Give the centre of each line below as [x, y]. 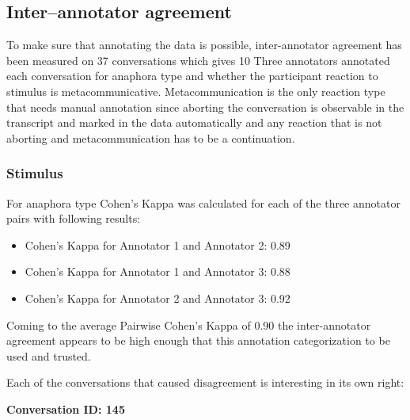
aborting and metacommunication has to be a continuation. [151, 137]
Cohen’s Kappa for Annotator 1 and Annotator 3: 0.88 [158, 271]
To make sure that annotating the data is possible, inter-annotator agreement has [204, 45]
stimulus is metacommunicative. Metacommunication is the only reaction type [196, 91]
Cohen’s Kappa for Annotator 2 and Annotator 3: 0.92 [158, 298]
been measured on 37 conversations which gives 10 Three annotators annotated [198, 60]
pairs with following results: [74, 218]
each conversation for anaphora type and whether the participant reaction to [192, 76]
